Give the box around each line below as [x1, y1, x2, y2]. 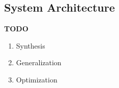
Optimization [16, 74, 57, 84]
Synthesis [16, 40, 45, 51]
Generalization [16, 57, 62, 68]
